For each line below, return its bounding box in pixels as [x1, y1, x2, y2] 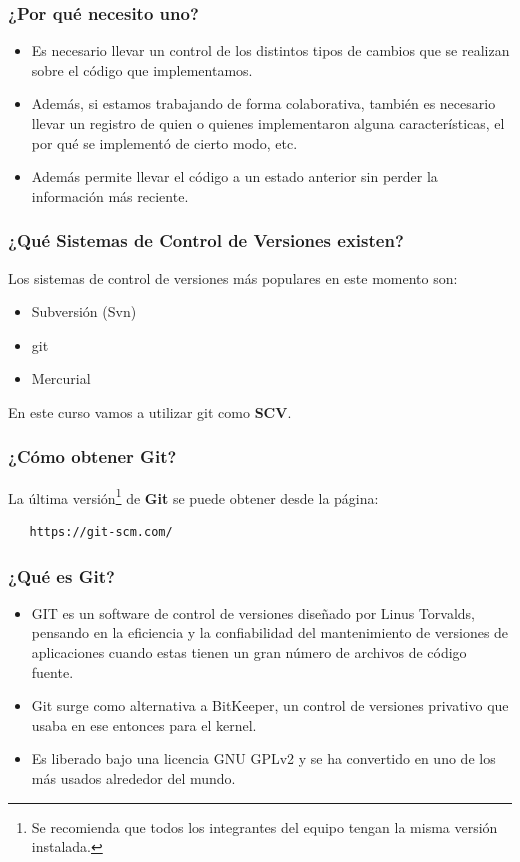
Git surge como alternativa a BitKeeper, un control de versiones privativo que [31, 695, 509, 716]
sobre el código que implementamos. [31, 59, 253, 80]
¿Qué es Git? [8, 563, 115, 588]
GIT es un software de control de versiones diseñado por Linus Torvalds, [31, 602, 475, 623]
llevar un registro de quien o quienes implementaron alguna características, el [31, 113, 505, 133]
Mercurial [31, 368, 91, 389]
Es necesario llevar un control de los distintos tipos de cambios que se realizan [31, 40, 510, 61]
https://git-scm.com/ [29, 525, 173, 540]
